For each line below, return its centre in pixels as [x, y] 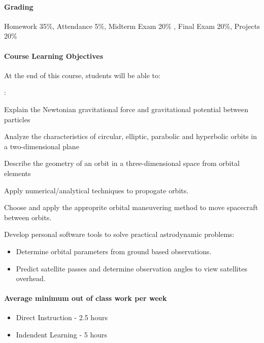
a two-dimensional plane [42, 146]
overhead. [31, 278]
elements [18, 173]
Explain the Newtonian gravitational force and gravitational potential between [126, 109]
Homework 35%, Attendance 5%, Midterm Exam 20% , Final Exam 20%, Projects [132, 26]
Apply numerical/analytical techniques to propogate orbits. [96, 190]
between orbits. [28, 217]
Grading [19, 6]
